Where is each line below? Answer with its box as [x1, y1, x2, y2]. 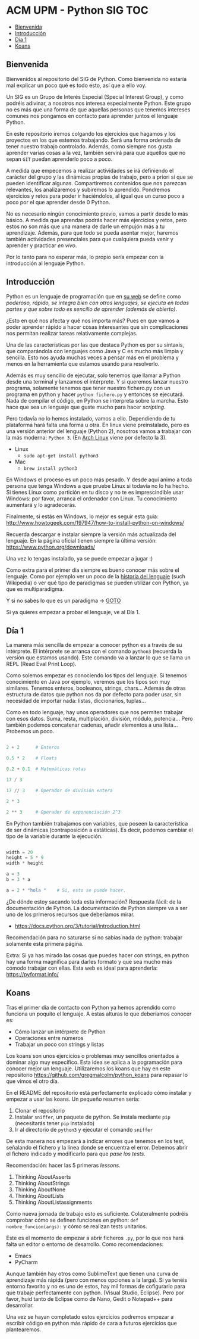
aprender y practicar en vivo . [6, 242, 77, 249]
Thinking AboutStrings [14, 1179, 70, 1187]
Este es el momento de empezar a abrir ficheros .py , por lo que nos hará [6, 1234, 184, 1241]
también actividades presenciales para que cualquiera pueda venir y [6, 235, 173, 242]
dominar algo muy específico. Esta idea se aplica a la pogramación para [6, 1058, 182, 1066]
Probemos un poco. [6, 728, 55, 735]
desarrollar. [6, 1301, 34, 1309]
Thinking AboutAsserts [14, 1173, 71, 1180]
